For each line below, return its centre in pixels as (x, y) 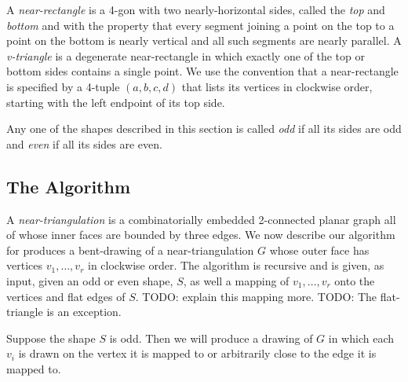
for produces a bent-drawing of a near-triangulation (130, 250)
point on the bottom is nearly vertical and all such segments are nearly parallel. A (204, 40)
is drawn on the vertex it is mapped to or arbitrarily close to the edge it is (197, 353)
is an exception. (84, 312)
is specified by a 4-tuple (63, 86)
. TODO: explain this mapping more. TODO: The (256, 296)
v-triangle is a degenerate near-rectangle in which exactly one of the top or (186, 55)
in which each (361, 338)
